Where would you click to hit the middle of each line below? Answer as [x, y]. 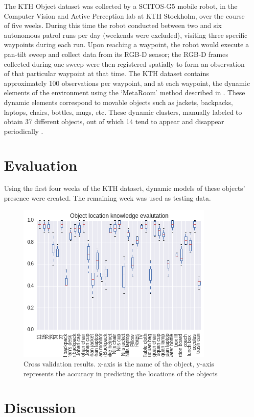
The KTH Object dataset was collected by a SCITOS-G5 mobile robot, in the [121, 6]
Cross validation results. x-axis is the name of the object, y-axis [119, 364]
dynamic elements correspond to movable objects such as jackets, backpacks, [118, 102]
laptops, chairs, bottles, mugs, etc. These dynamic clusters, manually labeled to [123, 112]
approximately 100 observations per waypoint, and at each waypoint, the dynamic [127, 83]
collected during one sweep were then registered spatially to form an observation [124, 64]
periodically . [23, 131]
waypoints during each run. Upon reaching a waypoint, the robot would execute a [127, 44]
